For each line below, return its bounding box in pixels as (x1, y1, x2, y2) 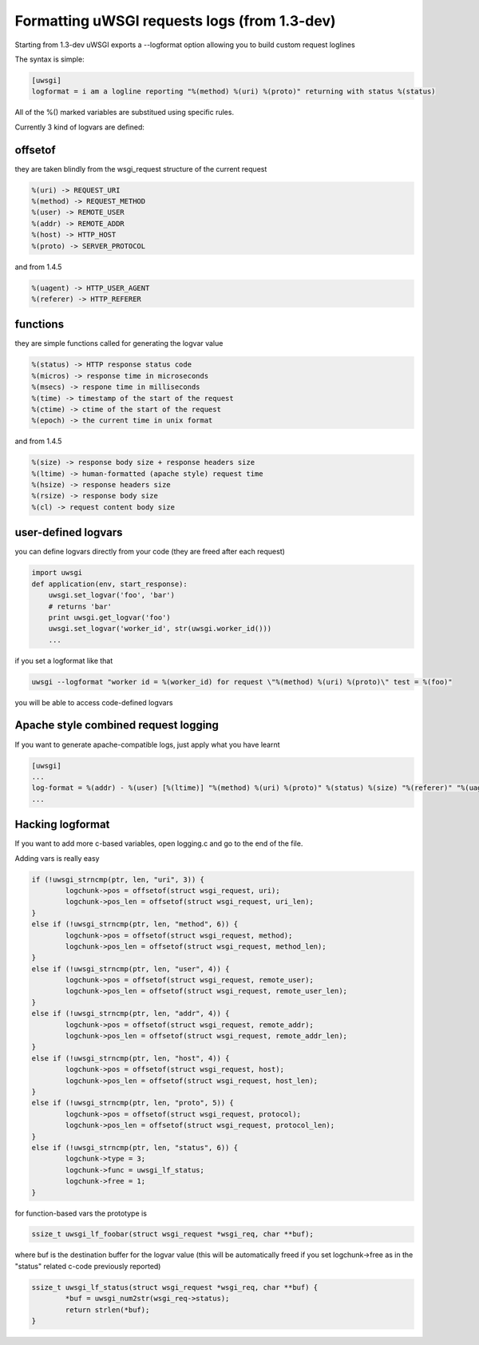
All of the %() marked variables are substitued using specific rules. (14, 108, 235, 117)
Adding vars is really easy (14, 853, 100, 863)
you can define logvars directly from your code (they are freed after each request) (14, 547, 285, 557)
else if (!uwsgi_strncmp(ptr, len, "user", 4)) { (31, 964, 230, 974)
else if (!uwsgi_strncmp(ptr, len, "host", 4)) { (31, 1053, 230, 1062)
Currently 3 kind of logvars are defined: (14, 122, 145, 132)
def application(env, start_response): (31, 579, 188, 589)
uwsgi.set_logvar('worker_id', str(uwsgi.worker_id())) (48, 624, 272, 633)
